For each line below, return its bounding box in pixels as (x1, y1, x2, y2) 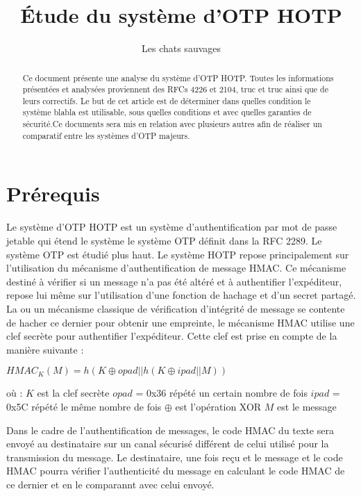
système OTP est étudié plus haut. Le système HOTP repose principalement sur (6, 247, 349, 261)
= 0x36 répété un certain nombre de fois (135, 386, 308, 400)
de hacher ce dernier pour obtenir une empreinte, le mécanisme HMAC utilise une (6, 315, 355, 329)
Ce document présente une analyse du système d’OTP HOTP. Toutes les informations (22, 72, 334, 83)
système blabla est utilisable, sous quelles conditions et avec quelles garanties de (22, 106, 312, 118)
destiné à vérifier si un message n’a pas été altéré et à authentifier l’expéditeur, (6, 274, 342, 288)
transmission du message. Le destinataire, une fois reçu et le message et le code (6, 449, 343, 464)
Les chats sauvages (141, 41, 221, 56)
